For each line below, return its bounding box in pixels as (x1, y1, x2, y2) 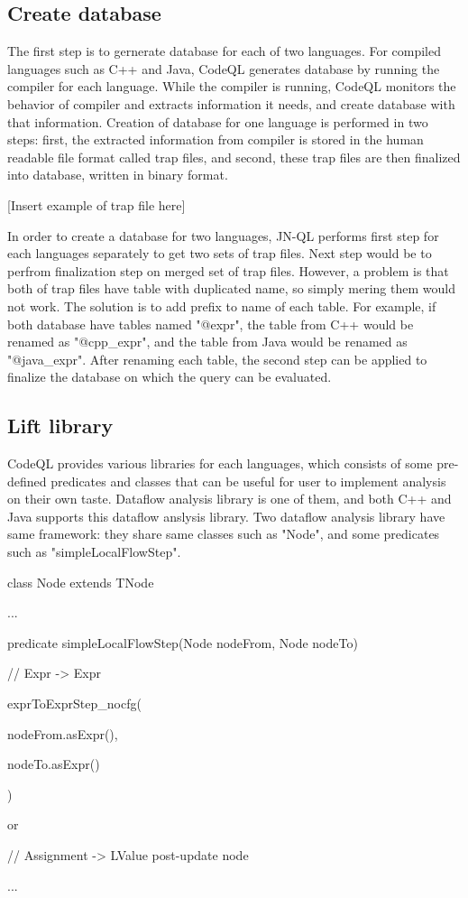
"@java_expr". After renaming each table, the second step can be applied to (7, 349, 427, 368)
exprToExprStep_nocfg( (7, 694, 142, 713)
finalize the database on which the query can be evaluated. (7, 367, 332, 386)
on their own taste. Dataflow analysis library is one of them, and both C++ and (7, 489, 452, 508)
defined (7, 471, 47, 490)
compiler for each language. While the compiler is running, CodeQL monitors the (7, 77, 456, 96)
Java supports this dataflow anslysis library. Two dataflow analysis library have (7, 506, 445, 525)
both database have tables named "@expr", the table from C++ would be (7, 314, 414, 333)
